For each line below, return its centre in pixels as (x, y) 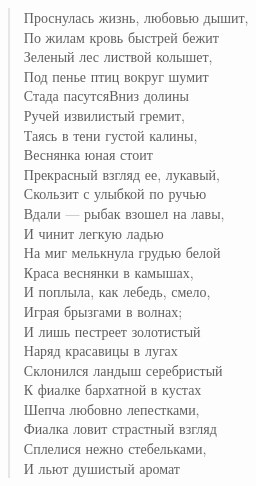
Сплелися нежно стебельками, (115, 448)
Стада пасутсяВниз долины (106, 95)
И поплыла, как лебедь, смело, (117, 291)
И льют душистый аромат (101, 467)
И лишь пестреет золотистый (112, 330)
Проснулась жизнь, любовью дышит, (136, 17)
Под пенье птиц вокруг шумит (116, 75)
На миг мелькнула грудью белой (122, 252)
